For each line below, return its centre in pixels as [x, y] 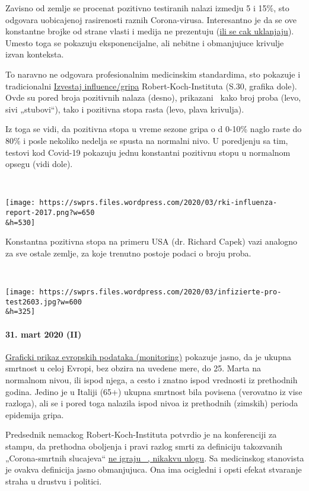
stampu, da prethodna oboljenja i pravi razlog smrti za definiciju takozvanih [144, 446]
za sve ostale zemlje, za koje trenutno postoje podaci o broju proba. [128, 253]
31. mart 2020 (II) [44, 334]
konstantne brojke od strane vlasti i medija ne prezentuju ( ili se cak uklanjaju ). [150, 31]
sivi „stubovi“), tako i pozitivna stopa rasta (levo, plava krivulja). [125, 109]
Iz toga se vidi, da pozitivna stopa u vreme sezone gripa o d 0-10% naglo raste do [154, 129]
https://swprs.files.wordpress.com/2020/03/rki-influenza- [158, 203]
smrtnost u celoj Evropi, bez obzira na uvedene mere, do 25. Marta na [133, 368]
